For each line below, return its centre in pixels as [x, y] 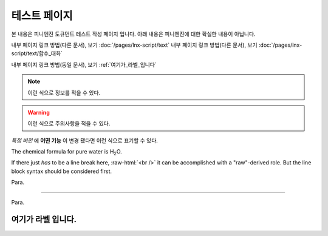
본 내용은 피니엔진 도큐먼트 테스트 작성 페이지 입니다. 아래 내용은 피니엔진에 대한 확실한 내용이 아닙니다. [133, 34]
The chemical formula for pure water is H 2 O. [67, 152]
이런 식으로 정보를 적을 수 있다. [64, 93]
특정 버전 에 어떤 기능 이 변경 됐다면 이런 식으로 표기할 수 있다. [84, 140]
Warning [39, 112]
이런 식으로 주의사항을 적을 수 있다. [69, 124]
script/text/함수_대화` [37, 53]
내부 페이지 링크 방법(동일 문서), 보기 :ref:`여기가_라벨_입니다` [84, 64]
